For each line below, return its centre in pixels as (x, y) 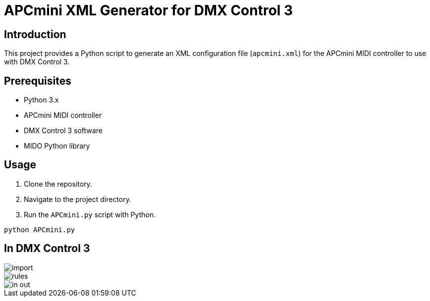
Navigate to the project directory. (78, 199)
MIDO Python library (57, 146)
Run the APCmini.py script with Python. (90, 214)
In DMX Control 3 (47, 249)
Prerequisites (38, 81)
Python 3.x (41, 100)
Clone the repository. (58, 184)
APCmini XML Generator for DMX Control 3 (149, 10)
